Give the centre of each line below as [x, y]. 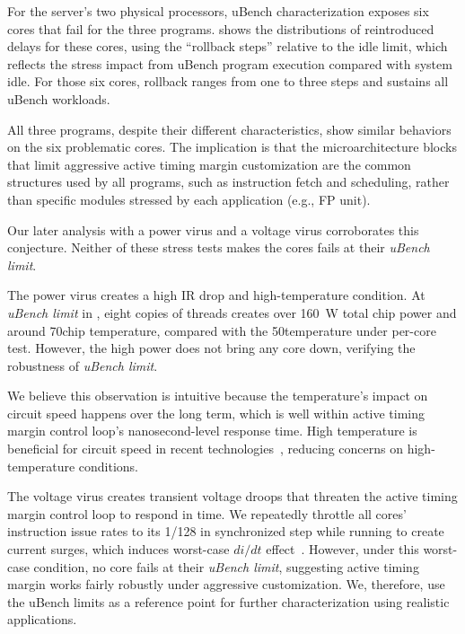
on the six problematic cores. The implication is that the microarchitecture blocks [232, 147]
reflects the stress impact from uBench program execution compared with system [230, 63]
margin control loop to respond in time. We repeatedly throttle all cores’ [207, 513]
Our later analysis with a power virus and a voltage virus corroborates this [213, 229]
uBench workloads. [59, 98]
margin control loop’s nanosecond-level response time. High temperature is [212, 431]
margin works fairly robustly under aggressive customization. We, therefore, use [226, 584]
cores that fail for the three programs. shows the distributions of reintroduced [221, 28]
